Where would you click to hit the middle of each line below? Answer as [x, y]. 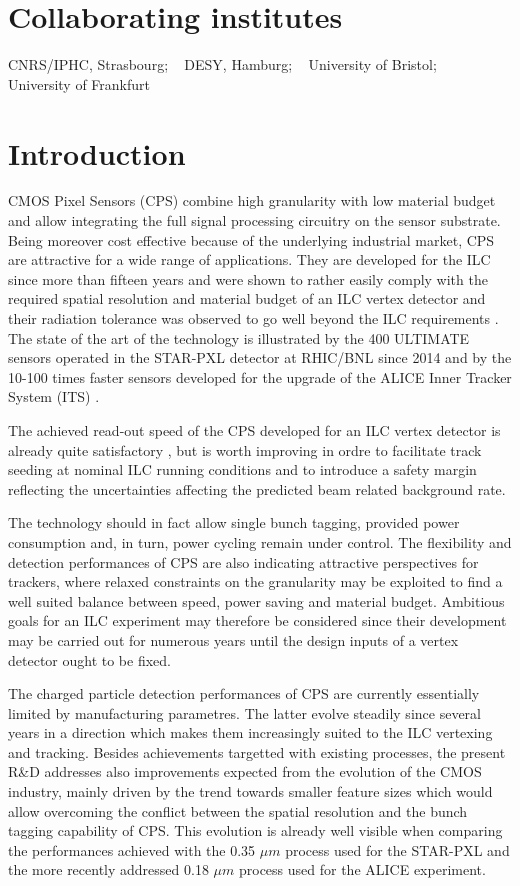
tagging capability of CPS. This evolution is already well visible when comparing [255, 830]
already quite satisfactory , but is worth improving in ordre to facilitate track [245, 449]
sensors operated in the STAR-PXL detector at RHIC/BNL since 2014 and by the [260, 357]
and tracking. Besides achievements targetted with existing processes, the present [257, 751]
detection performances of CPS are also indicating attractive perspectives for [243, 561]
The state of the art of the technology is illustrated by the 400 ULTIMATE [239, 337]
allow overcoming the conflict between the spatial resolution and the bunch [238, 810]
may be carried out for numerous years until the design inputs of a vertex [233, 639]
